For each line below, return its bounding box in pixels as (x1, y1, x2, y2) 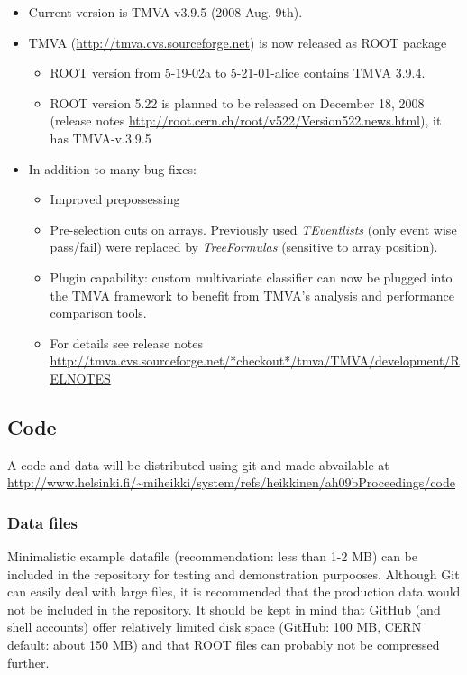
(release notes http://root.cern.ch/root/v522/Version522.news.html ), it (50, 111, 442, 130)
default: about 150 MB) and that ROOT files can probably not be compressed (7, 635, 440, 654)
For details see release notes (50, 333, 203, 352)
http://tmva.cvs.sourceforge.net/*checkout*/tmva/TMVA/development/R (50, 351, 460, 370)
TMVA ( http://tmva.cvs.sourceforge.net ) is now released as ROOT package (28, 32, 447, 51)
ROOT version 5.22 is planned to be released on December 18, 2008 (50, 93, 425, 112)
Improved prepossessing (50, 190, 180, 208)
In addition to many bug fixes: (28, 159, 197, 178)
